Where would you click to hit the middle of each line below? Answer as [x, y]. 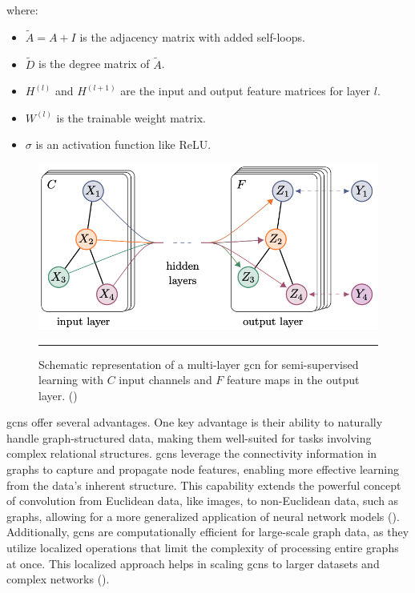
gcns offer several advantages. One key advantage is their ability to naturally [195, 422]
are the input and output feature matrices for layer [246, 91]
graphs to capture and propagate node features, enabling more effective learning [203, 469]
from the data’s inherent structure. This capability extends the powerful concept [204, 485]
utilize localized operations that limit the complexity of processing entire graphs [203, 548]
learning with [71, 380]
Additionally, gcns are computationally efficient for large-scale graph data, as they [208, 532]
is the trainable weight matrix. [131, 117]
